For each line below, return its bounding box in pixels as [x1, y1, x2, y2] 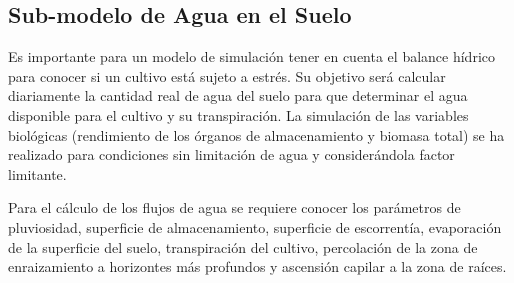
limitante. [8, 163, 67, 184]
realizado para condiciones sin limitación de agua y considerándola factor [8, 144, 455, 165]
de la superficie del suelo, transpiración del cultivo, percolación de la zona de [8, 236, 478, 257]
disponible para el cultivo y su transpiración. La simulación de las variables [8, 104, 469, 125]
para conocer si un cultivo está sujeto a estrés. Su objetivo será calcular [8, 65, 446, 86]
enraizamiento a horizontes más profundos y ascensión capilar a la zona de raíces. [8, 256, 507, 277]
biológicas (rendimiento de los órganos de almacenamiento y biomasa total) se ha [8, 124, 505, 145]
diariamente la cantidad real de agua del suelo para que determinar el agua [8, 85, 468, 106]
